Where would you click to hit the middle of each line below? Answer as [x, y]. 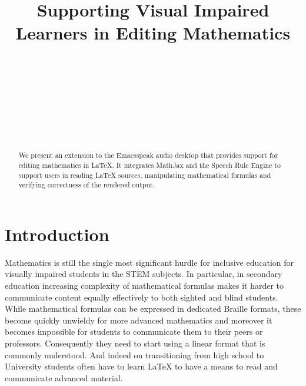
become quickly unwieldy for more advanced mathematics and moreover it [139, 320]
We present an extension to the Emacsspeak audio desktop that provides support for [148, 155]
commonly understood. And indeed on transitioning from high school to [134, 354]
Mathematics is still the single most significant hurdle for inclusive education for [149, 262]
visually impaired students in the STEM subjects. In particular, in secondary [144, 274]
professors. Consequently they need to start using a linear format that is [135, 343]
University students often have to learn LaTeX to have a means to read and [141, 366]
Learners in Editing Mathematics [153, 33]
